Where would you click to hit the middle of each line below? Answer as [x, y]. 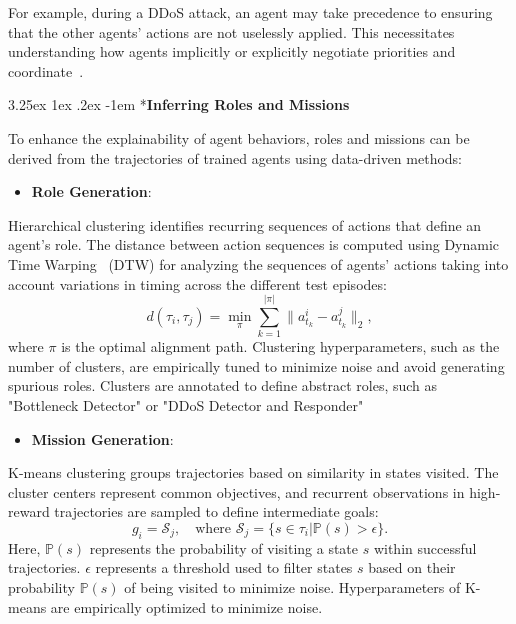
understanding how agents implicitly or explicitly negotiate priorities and [232, 51]
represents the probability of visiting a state [224, 547]
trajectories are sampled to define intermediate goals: [216, 511]
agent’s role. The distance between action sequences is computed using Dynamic [254, 244]
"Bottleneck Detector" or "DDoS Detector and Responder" [186, 405]
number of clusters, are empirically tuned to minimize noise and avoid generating [256, 365]
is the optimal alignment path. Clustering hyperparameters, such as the [280, 346]
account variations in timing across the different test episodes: [197, 283]
